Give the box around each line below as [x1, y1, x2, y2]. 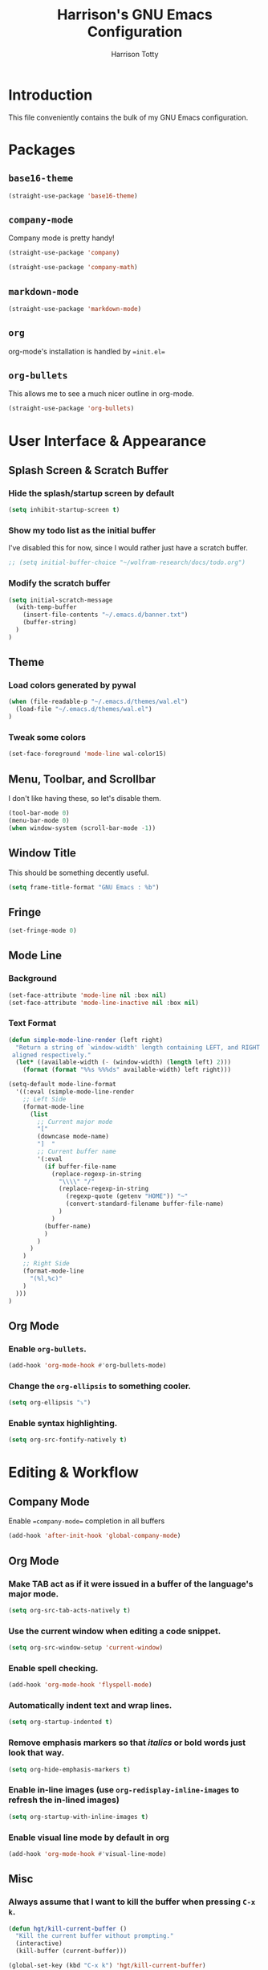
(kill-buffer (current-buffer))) [15, 1947, 128, 1956]
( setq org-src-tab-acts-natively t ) [8, 1606, 131, 1614]
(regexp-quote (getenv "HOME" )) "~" [65, 1192, 189, 1200]
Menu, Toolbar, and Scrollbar [8, 772, 156, 786]
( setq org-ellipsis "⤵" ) [8, 1399, 91, 1407]
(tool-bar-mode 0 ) [8, 809, 70, 817]
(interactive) [15, 1939, 63, 1948]
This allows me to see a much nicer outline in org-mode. [8, 389, 194, 398]
